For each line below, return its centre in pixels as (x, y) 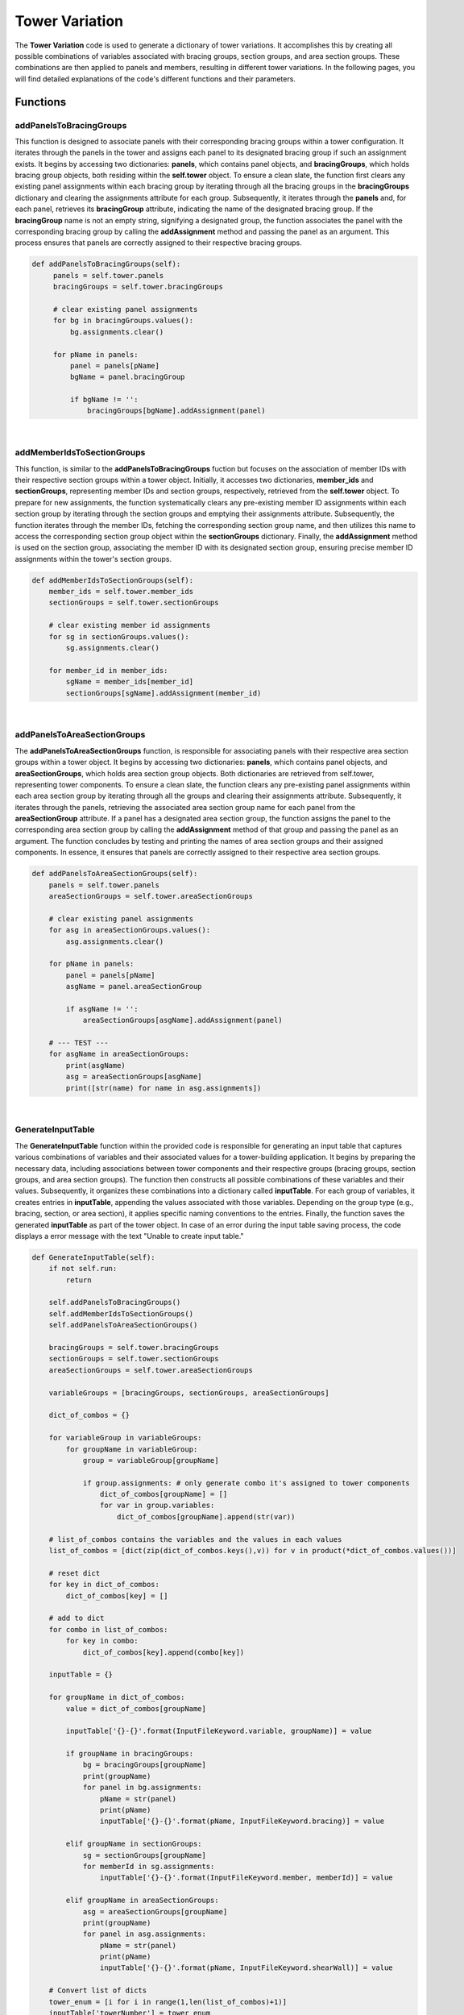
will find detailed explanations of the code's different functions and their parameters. (155, 79)
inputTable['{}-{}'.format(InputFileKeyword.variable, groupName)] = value (219, 1731)
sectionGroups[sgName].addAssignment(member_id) (164, 693)
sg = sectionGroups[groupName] (145, 1855)
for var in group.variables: (157, 1506)
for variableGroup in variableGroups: (125, 1438)
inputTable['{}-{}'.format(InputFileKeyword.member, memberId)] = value (246, 1878)
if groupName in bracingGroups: (129, 1754)
